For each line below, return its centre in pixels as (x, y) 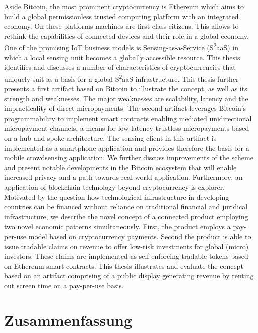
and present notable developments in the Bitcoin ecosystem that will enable (120, 167)
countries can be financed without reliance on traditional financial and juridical (126, 207)
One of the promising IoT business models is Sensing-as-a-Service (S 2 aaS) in (121, 47)
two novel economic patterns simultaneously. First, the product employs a (117, 226)
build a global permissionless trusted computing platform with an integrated (121, 16)
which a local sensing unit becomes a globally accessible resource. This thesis (122, 57)
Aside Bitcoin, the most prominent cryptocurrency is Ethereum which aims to (124, 6)
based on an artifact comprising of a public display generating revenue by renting (129, 275)
